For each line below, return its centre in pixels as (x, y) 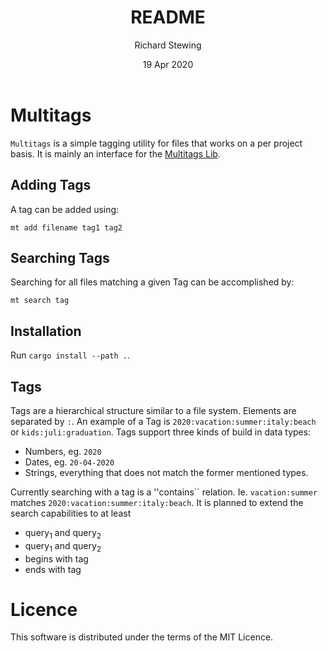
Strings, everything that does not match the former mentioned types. (166, 472)
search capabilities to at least (71, 513)
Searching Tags (60, 257)
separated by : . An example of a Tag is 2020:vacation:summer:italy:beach (163, 421)
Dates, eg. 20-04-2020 (69, 462)
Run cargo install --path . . (70, 355)
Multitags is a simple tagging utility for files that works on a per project (156, 143)
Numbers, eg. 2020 (63, 451)
